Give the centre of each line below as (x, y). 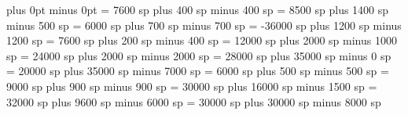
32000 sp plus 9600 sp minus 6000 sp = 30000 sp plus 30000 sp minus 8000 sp (194, 101)
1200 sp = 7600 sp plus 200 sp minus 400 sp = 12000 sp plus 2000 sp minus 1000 (202, 40)
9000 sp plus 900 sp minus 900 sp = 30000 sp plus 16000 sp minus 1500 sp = (192, 86)
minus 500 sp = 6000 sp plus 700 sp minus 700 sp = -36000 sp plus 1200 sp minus (204, 25)
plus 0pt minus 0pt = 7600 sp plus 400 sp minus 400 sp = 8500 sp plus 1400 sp (198, 9)
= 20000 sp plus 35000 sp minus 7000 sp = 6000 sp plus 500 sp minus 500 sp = (198, 71)
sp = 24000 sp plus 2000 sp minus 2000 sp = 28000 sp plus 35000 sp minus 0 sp (199, 55)
